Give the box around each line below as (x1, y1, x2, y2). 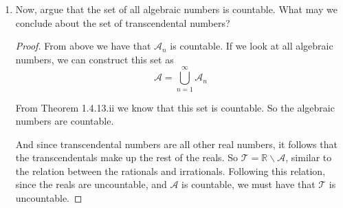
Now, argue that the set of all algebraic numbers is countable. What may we (15, 2, 338, 16)
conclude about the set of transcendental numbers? (15, 15, 230, 30)
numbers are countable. (15, 114, 114, 128)
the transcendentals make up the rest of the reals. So (15, 150, 238, 165)
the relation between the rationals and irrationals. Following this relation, (15, 163, 326, 178)
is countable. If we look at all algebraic (170, 39, 333, 53)
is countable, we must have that (181, 177, 316, 191)
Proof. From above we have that (15, 39, 151, 53)
